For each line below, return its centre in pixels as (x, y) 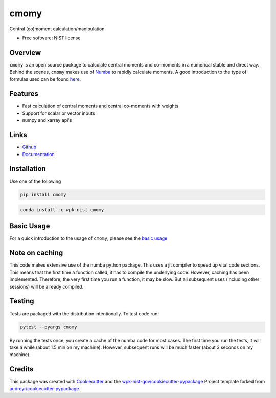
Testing (22, 301)
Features (24, 94)
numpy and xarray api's (47, 120)
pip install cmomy (43, 195)
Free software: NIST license (51, 38)
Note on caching (36, 253)
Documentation (38, 154)
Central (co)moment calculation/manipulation (57, 29)
